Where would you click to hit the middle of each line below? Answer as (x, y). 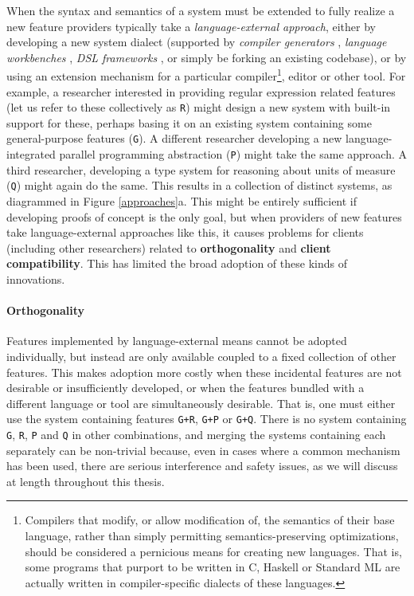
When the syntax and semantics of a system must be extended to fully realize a (201, 10)
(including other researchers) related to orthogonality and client (169, 247)
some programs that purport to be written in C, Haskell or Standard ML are (213, 567)
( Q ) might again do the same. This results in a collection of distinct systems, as (199, 185)
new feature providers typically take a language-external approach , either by (191, 26)
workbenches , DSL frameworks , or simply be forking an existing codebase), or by (207, 57)
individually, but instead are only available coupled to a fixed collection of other (201, 356)
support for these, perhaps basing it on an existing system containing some (189, 122)
